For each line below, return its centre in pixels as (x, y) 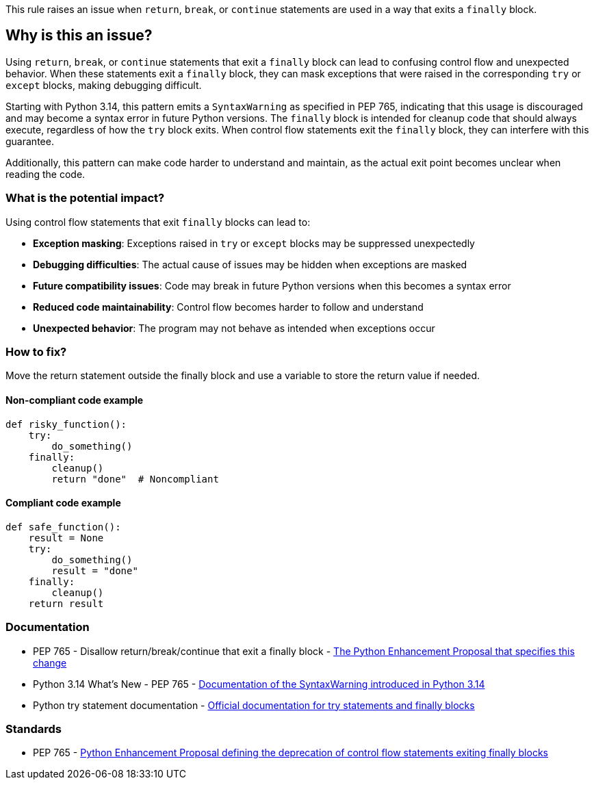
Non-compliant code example (75, 400)
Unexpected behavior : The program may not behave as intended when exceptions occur (234, 328)
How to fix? (36, 351)
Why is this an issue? (79, 36)
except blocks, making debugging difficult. (104, 85)
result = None (66, 538)
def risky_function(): (66, 424)
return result (66, 603)
